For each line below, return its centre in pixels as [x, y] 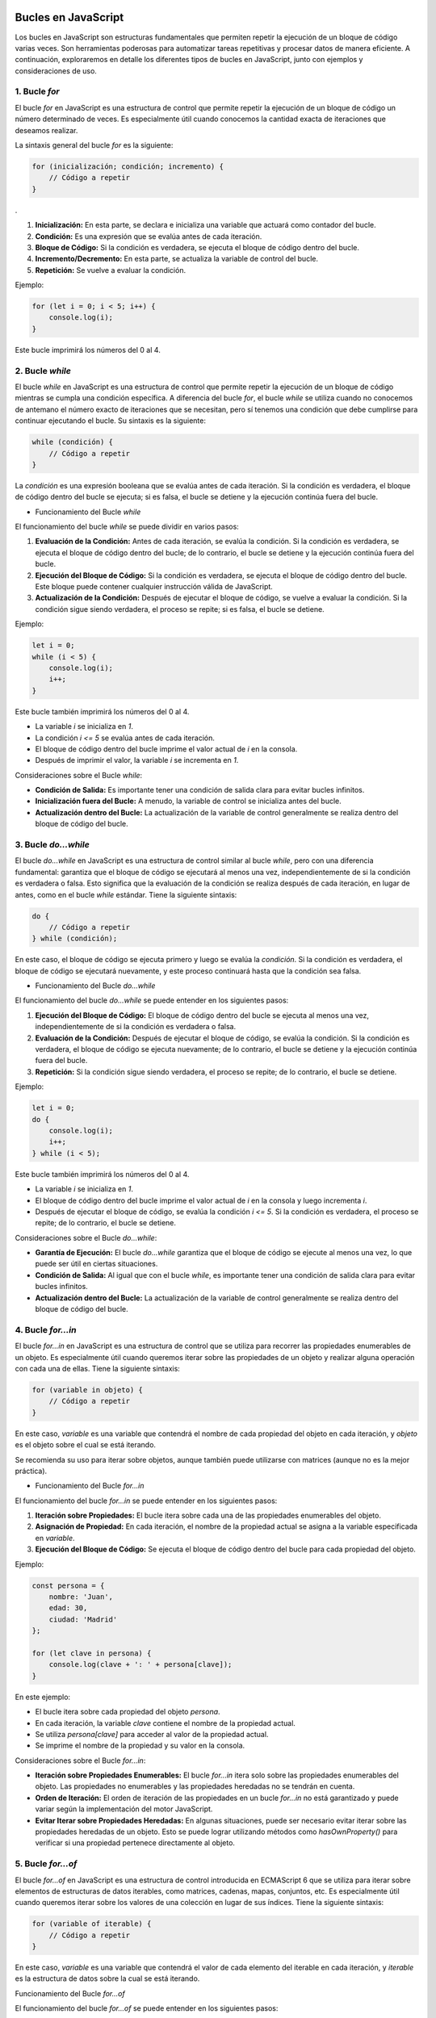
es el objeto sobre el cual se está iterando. [86, 1445]
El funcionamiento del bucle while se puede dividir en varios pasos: [127, 527]
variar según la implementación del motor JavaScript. [124, 1809]
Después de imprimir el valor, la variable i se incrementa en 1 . [137, 760]
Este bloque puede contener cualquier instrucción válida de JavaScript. [154, 587]
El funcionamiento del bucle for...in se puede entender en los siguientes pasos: [146, 1501]
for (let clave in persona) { [92, 1653]
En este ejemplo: [43, 1697]
